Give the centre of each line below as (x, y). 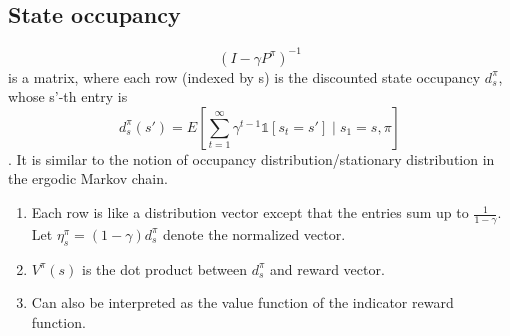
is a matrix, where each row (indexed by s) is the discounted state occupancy (244, 76)
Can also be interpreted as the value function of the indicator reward (242, 302)
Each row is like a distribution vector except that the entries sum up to (250, 212)
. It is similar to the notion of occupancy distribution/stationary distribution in (251, 158)
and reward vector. (327, 268)
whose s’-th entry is (68, 96)
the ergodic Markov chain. (88, 178)
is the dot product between (165, 268)
